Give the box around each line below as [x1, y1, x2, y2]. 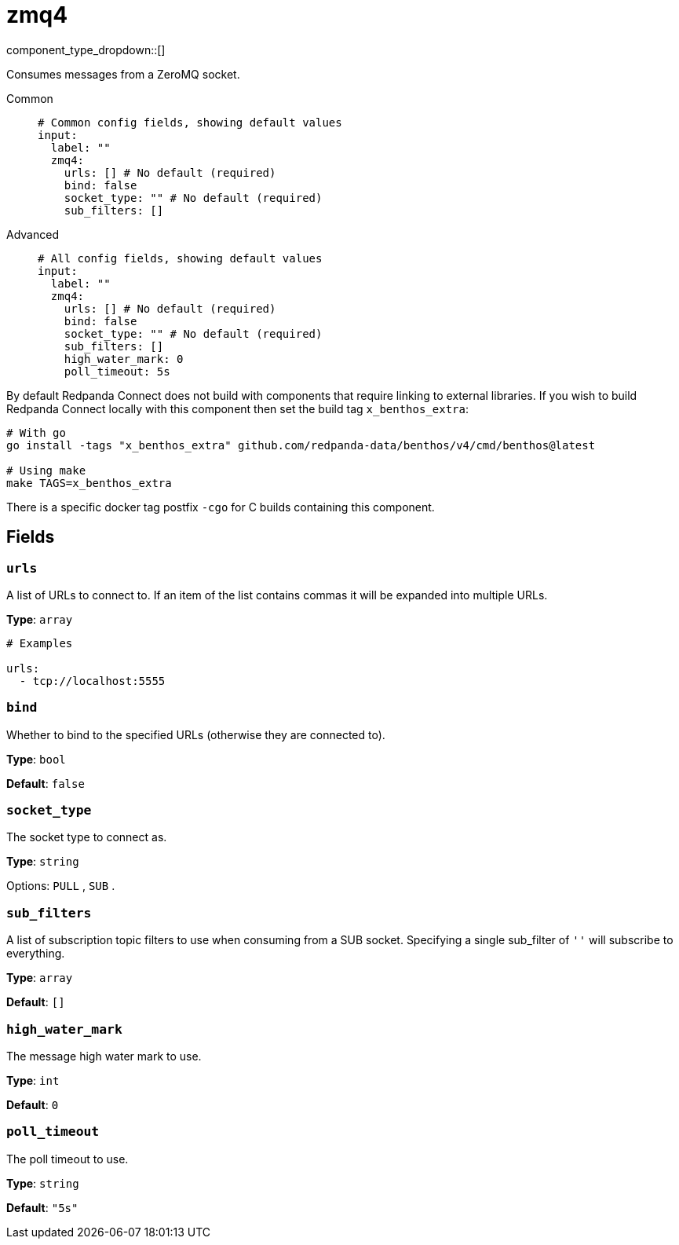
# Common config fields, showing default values [38, 115, 342, 129]
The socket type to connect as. [6, 830, 167, 844]
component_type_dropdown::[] [6, 42, 166, 57]
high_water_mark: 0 [64, 352, 184, 365]
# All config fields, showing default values [38, 251, 323, 265]
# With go [6, 426, 66, 439]
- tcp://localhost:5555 [19, 674, 166, 687]
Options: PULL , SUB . [6, 879, 115, 893]
